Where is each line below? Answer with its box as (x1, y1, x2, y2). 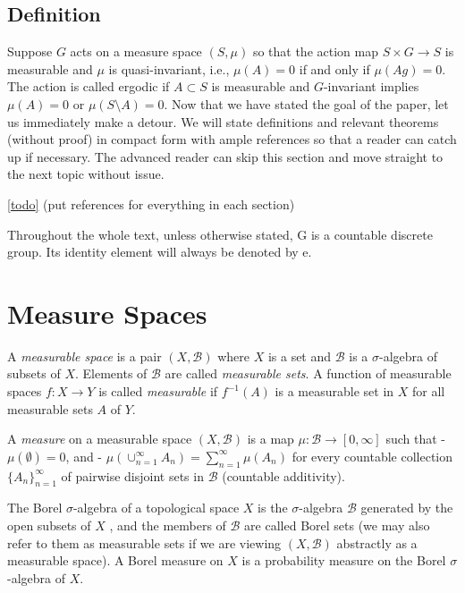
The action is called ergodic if (7, 77, 170, 96)
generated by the (360, 498, 453, 517)
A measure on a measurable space (7, 429, 192, 448)
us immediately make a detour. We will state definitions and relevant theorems (7, 112, 439, 131)
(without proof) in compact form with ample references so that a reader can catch (7, 130, 457, 148)
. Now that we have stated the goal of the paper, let (164, 94, 449, 113)
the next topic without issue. (7, 165, 165, 183)
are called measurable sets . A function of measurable (165, 364, 452, 383)
